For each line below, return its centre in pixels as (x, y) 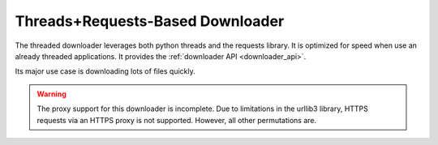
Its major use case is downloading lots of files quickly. (105, 71)
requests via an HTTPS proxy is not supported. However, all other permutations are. (177, 120)
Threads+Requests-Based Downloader (150, 21)
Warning (52, 94)
